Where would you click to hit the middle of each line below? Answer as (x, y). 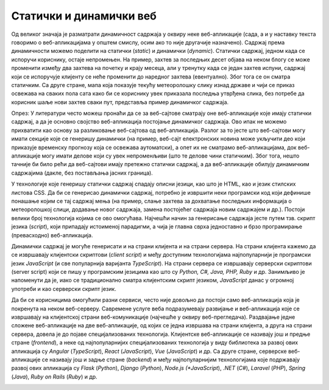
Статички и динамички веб (84, 16)
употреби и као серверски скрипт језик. (64, 288)
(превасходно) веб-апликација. (52, 235)
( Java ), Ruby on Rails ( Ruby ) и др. (54, 377)
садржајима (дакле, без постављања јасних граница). (82, 173)
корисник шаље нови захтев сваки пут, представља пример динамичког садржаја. (120, 102)
